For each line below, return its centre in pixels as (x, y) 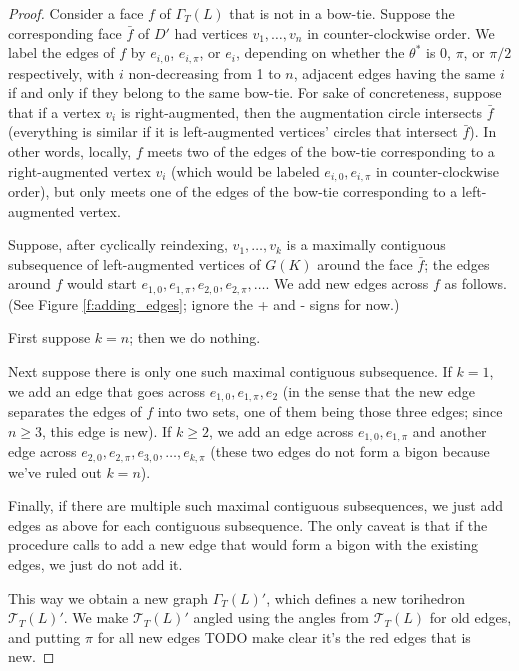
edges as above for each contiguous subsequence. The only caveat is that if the (248, 524)
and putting (44, 636)
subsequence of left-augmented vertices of (134, 263)
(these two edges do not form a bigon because (350, 451)
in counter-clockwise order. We (401, 32)
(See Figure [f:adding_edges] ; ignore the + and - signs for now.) (204, 303)
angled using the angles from (281, 617)
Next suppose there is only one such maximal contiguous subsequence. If (230, 371)
